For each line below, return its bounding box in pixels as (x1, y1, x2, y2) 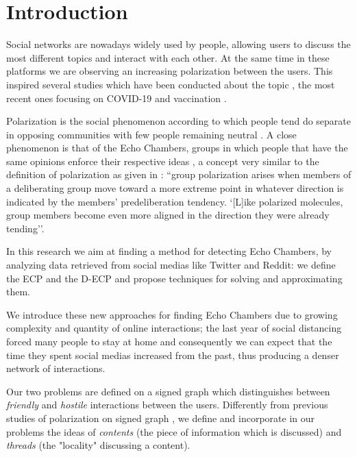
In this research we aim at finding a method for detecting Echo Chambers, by (6, 244, 332, 258)
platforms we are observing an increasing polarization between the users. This (6, 64, 333, 78)
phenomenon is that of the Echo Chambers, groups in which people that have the (6, 140, 348, 155)
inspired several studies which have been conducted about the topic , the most (6, 77, 335, 91)
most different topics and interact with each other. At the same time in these (6, 50, 330, 64)
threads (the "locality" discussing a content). (6, 438, 190, 452)
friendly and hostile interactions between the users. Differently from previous (6, 397, 328, 412)
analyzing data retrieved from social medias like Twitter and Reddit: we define (6, 258, 336, 272)
